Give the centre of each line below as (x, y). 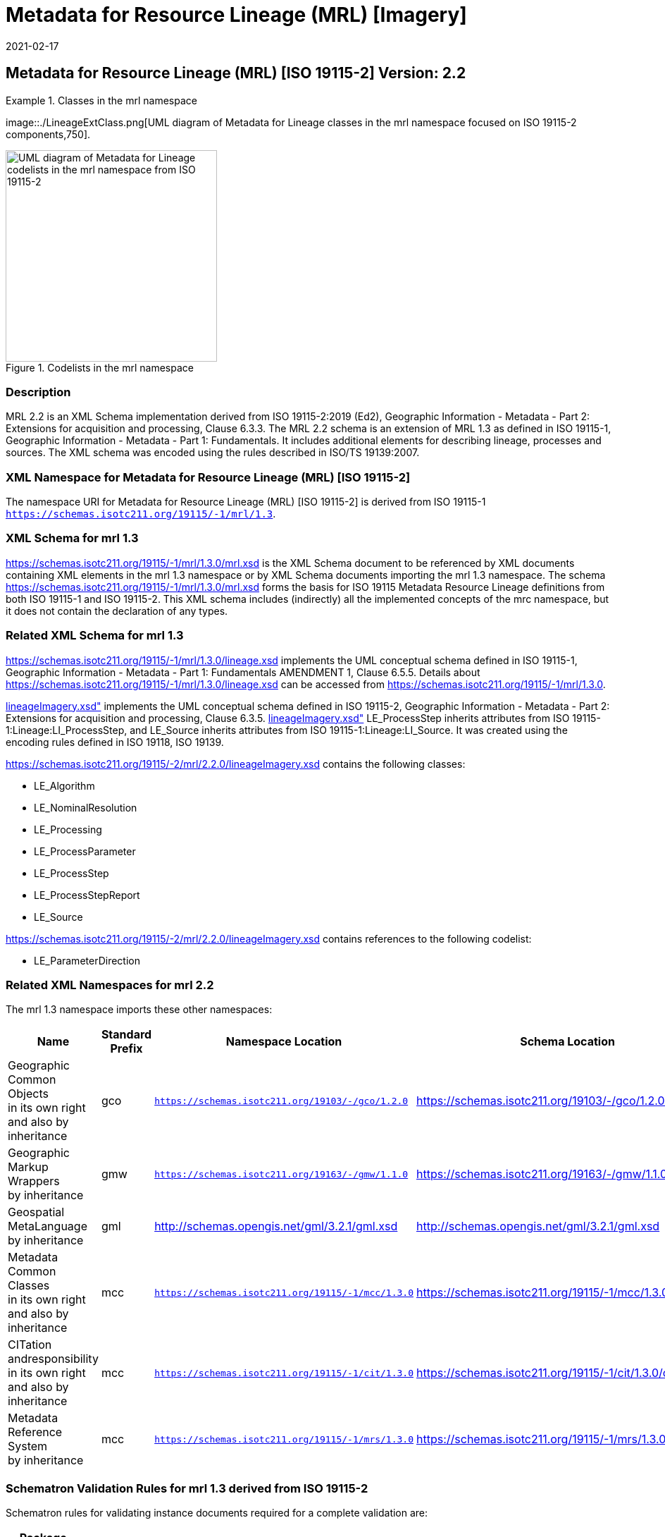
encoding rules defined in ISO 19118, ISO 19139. (115, 742)
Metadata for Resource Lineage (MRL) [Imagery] (236, 15)
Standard (126, 1035)
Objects (28, 1094)
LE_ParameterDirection (87, 960)
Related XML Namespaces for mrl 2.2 (110, 985)
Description (38, 392)
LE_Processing (68, 829)
